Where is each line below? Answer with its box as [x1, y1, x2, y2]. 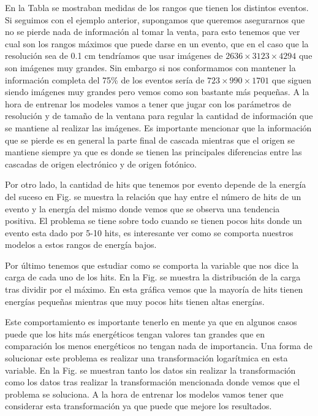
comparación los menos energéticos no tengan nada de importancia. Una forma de [5, 339, 312, 352]
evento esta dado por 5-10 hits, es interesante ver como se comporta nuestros [5, 226, 293, 239]
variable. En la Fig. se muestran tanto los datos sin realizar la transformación [5, 363, 296, 376]
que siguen [271, 73, 312, 86]
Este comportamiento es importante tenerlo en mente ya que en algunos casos [5, 315, 297, 328]
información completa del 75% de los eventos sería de [5, 73, 205, 86]
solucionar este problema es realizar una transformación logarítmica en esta [5, 352, 288, 364]
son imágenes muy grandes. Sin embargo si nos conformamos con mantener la [5, 61, 296, 74]
